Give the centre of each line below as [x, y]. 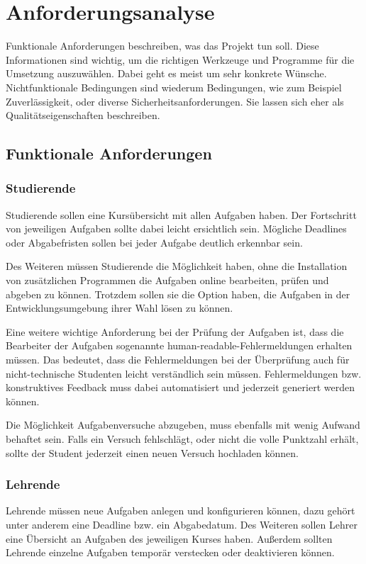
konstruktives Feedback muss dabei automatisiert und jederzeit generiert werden [180, 387]
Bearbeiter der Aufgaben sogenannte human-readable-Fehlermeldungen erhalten [179, 345]
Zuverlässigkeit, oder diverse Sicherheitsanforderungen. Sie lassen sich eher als [175, 101]
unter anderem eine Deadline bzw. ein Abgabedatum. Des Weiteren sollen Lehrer [182, 524]
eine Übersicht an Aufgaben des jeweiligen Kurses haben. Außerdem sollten [169, 538]
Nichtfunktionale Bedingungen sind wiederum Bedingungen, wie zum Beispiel [174, 87]
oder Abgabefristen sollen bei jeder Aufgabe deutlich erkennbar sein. [154, 242]
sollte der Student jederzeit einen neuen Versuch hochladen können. [152, 452]
